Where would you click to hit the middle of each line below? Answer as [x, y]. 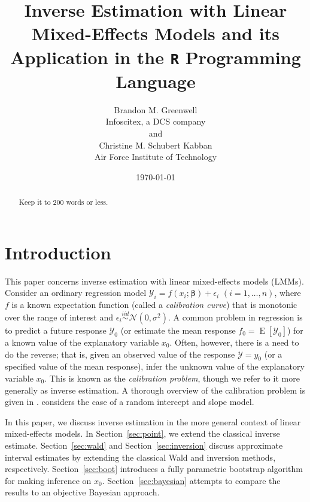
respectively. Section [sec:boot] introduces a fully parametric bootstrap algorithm [154, 469]
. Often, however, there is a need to [234, 342]
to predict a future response [56, 330]
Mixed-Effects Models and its [156, 33]
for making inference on [48, 480]
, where [288, 293]
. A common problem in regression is [235, 317]
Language [156, 81]
